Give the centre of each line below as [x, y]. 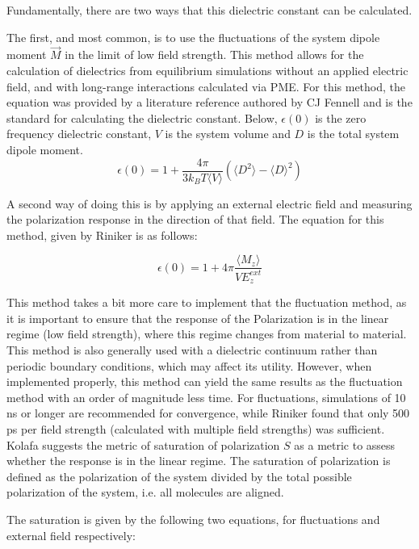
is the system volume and [228, 134]
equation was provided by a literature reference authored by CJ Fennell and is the [209, 102]
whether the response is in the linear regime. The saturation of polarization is [199, 461]
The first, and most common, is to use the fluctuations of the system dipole [193, 37]
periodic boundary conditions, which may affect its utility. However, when [189, 365]
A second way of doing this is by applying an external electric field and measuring [209, 203]
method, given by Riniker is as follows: [102, 235]
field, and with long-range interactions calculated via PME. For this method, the [206, 86]
